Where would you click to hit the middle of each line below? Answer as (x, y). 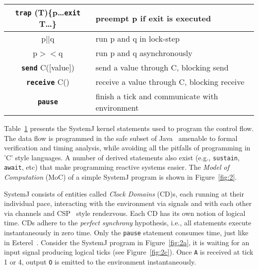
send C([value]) (48, 67)
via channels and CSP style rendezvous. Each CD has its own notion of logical (125, 213)
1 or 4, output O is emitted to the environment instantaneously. (100, 261)
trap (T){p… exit (48, 12)
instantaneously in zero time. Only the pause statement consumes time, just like (126, 233)
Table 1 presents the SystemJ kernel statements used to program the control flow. (129, 128)
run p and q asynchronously (144, 53)
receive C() (48, 82)
